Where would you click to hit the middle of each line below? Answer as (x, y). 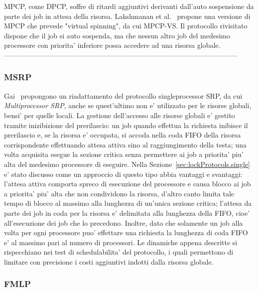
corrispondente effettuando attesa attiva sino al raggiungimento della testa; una (125, 144)
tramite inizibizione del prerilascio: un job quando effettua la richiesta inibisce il (126, 125)
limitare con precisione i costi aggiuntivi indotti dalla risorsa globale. (109, 261)
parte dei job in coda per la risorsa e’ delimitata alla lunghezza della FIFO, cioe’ (127, 213)
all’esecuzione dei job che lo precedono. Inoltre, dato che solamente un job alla (124, 222)
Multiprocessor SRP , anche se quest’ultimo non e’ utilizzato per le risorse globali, (128, 105)
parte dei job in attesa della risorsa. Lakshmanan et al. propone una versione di (127, 16)
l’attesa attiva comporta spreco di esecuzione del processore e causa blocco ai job (128, 184)
